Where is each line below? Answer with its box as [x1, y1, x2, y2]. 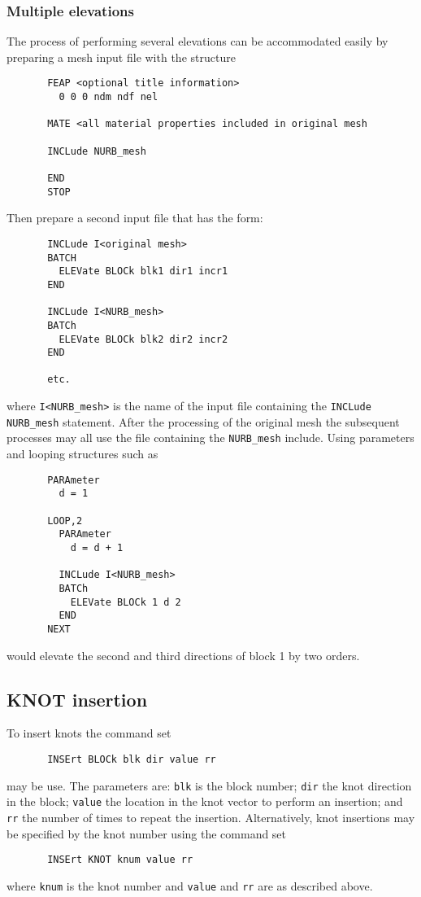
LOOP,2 [47, 514, 83, 527]
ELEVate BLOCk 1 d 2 [70, 596, 181, 608]
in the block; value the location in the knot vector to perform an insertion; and [7, 793, 403, 810]
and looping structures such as [7, 445, 158, 462]
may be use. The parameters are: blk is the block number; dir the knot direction [7, 777, 412, 794]
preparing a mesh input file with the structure [7, 48, 236, 65]
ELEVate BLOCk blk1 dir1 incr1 [59, 265, 228, 278]
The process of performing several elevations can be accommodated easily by [7, 33, 388, 50]
